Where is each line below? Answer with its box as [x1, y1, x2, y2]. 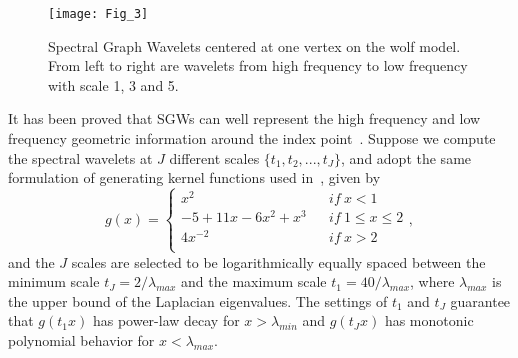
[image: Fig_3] [48, 7, 149, 21]
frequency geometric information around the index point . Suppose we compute [8, 128, 496, 149]
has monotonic [384, 310, 474, 331]
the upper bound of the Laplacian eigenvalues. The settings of [8, 290, 388, 311]
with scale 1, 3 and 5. [48, 74, 179, 95]
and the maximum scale [181, 271, 327, 292]
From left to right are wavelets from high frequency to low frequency [48, 55, 468, 76]
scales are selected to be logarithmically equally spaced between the [71, 251, 486, 272]
